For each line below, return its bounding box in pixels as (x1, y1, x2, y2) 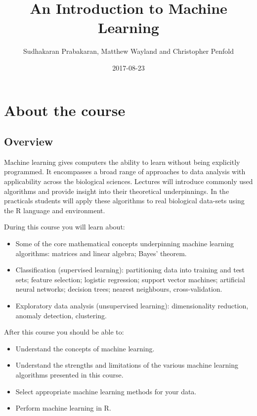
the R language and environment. (4, 205, 105, 215)
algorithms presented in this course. (15, 369, 124, 379)
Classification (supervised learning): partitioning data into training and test (15, 265, 245, 275)
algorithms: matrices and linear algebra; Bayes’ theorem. (15, 248, 187, 258)
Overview (4, 134, 53, 149)
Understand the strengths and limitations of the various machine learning (15, 360, 238, 370)
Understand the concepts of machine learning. (15, 343, 155, 353)
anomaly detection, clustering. (15, 310, 107, 320)
